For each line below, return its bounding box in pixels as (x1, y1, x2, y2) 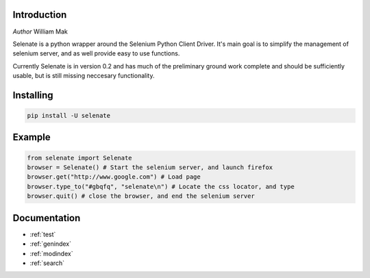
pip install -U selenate (27, 112, 111, 120)
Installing (12, 89, 54, 101)
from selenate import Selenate (27, 154, 133, 162)
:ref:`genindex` (29, 240, 72, 248)
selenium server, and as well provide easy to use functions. (12, 49, 180, 58)
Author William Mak (12, 27, 69, 36)
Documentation (12, 212, 81, 224)
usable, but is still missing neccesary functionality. (12, 72, 155, 80)
